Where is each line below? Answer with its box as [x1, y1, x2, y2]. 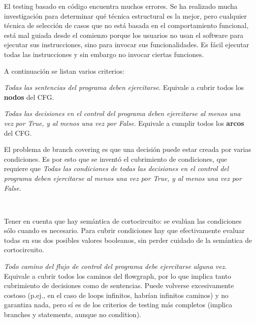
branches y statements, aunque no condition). [4, 309, 141, 320]
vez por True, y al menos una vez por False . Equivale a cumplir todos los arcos [4, 117, 244, 128]
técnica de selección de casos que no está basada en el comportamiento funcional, [4, 20, 249, 30]
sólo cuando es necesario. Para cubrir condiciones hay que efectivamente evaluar [4, 225, 245, 235]
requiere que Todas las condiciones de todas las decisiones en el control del [4, 163, 229, 174]
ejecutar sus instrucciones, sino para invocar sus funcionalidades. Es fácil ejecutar [4, 39, 250, 50]
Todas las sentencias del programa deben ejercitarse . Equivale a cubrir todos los [4, 82, 244, 92]
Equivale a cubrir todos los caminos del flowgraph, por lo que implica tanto [4, 270, 231, 281]
